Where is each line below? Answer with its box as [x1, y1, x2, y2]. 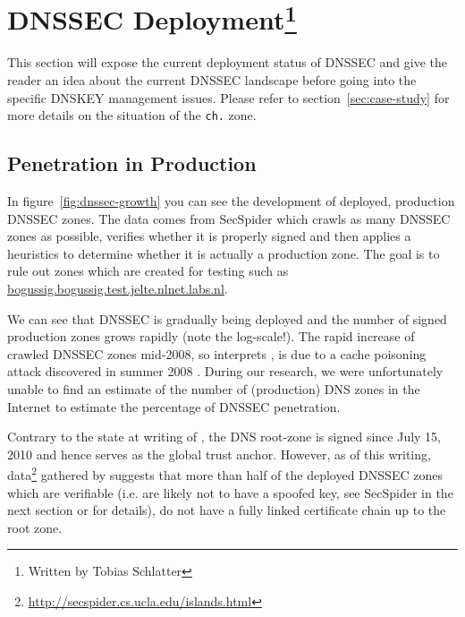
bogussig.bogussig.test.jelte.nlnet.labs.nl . [7, 279, 228, 298]
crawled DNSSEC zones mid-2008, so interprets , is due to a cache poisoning [7, 344, 427, 363]
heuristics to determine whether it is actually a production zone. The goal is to [7, 244, 440, 262]
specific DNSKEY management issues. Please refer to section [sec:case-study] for [7, 88, 450, 107]
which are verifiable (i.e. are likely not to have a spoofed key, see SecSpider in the [7, 483, 453, 501]
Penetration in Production [7, 150, 257, 177]
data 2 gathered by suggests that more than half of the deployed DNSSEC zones [7, 463, 443, 484]
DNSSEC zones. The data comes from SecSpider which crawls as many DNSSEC [7, 209, 451, 227]
